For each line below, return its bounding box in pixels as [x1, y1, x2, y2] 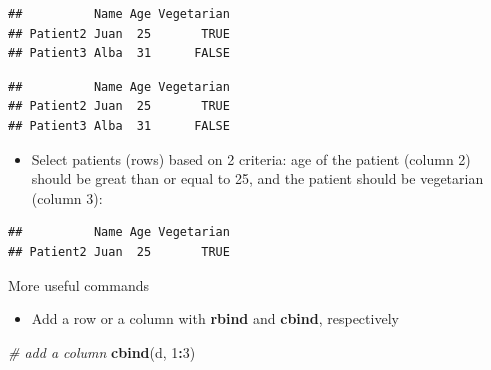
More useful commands [8, 274, 149, 295]
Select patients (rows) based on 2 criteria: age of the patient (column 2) [31, 148, 471, 169]
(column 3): [31, 187, 103, 208]
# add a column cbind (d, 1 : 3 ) [8, 341, 196, 362]
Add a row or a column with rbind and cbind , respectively [31, 308, 399, 329]
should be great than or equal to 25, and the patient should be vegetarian [31, 168, 484, 189]
